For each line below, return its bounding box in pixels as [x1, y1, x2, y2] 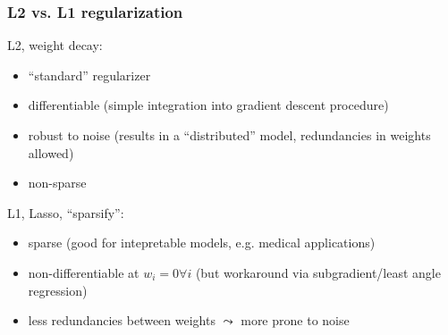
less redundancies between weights [28, 311, 216, 330]
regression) [28, 281, 88, 299]
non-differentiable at [28, 263, 139, 281]
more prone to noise [241, 311, 350, 330]
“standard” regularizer [28, 65, 151, 84]
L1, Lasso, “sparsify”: [7, 203, 124, 222]
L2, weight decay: [7, 36, 103, 54]
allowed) [28, 143, 74, 162]
